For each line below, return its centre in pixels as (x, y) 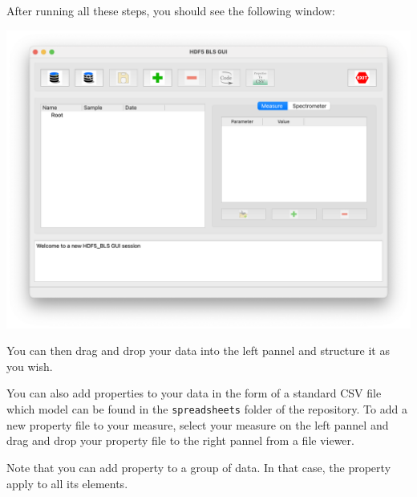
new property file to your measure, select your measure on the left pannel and (198, 424)
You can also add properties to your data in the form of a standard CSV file (194, 393)
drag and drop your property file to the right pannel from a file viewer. (180, 440)
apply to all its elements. (67, 483)
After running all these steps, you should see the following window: (171, 10)
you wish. (30, 366)
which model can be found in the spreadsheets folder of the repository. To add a (207, 409)
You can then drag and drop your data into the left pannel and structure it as (198, 350)
